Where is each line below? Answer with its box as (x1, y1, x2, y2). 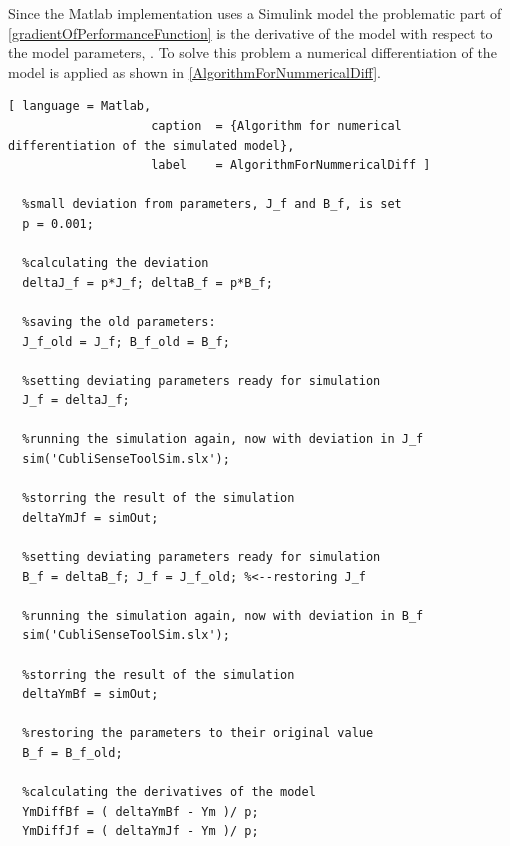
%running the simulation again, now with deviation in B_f (22, 608, 424, 623)
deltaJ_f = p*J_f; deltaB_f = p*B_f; (22, 275, 273, 290)
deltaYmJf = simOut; (22, 510, 159, 525)
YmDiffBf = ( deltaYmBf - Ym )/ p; (22, 804, 259, 819)
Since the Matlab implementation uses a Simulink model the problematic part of (8, 3, 502, 23)
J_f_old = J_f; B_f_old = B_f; (22, 334, 230, 349)
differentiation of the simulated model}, (8, 138, 295, 153)
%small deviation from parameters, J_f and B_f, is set (22, 197, 402, 212)
